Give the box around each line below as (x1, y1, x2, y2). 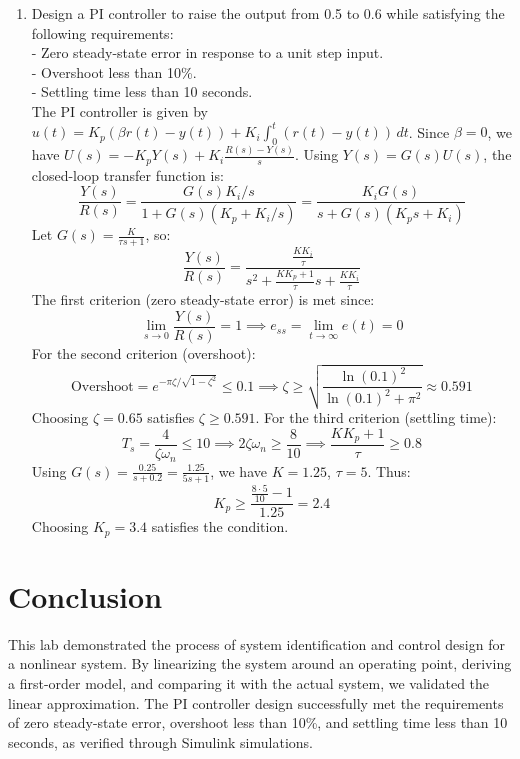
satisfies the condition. (151, 516, 289, 537)
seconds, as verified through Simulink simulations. (8, 731, 313, 752)
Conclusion (8, 575, 163, 616)
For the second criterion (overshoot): (31, 342, 256, 363)
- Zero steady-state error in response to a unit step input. (31, 42, 384, 63)
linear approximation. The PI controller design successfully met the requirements (8, 692, 504, 713)
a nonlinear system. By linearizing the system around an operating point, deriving (8, 653, 512, 674)
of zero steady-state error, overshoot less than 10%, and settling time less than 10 (8, 712, 508, 733)
